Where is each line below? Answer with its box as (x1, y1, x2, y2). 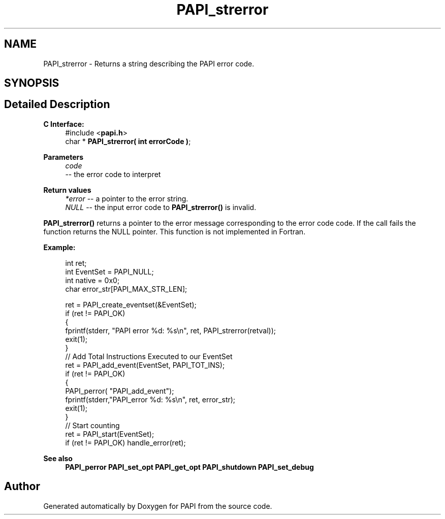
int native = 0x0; (65, 275, 120, 285)
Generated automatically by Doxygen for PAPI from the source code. (43, 501, 272, 510)
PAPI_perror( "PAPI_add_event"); (65, 386, 174, 395)
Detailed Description (4, 98, 110, 111)
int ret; (65, 258, 87, 267)
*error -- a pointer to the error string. (65, 194, 188, 203)
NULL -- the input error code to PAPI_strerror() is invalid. (65, 202, 257, 212)
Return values (43, 185, 91, 194)
